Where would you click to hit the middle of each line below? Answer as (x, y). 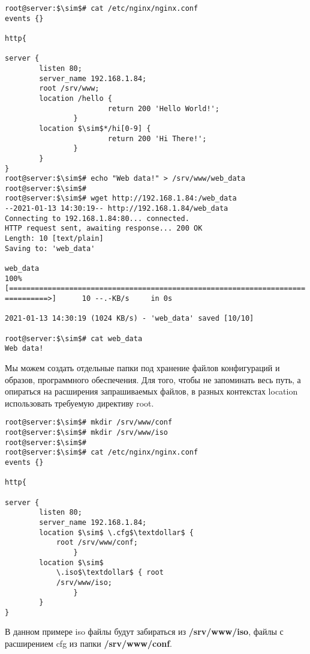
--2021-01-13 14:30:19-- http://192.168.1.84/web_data (117, 209)
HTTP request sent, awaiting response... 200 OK (104, 229)
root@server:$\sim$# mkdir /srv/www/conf (89, 422)
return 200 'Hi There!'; (157, 138)
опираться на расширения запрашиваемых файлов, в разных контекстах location (151, 391)
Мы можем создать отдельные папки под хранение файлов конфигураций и (142, 367)
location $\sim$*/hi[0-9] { (95, 128)
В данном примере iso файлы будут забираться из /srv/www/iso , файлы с (144, 631)
